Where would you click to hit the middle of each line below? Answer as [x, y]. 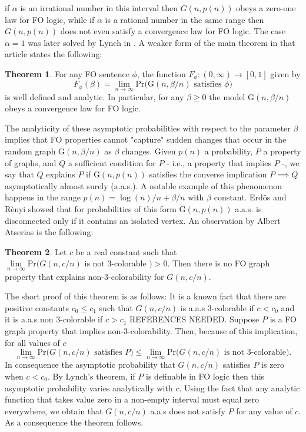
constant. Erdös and [250, 197]
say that [19, 174]
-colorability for [136, 276]
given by [285, 73]
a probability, [229, 151]
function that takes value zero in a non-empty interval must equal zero [132, 399]
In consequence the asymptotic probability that [90, 365]
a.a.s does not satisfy [188, 410]
